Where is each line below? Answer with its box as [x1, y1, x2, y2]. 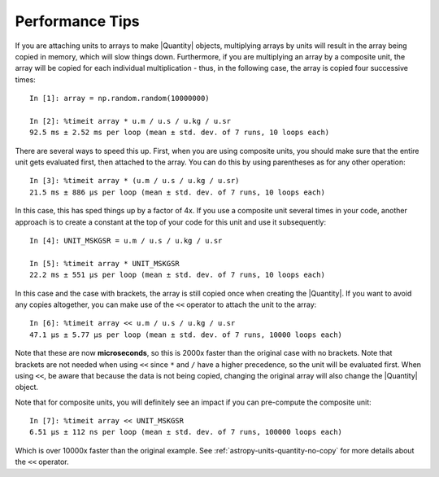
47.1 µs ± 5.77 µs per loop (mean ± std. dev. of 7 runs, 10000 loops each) [29, 330, 343, 339]
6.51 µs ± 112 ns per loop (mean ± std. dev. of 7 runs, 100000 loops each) [29, 427, 343, 437]
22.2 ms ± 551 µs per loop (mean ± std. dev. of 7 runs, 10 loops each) [29, 270, 325, 280]
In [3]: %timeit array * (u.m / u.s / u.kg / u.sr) [29, 176, 240, 186]
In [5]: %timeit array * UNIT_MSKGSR [29, 259, 180, 268]
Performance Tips [15, 12, 140, 30]
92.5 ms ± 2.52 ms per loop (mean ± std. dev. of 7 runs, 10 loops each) [29, 128, 330, 138]
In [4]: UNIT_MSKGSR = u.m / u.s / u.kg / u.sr [29, 236, 223, 246]
